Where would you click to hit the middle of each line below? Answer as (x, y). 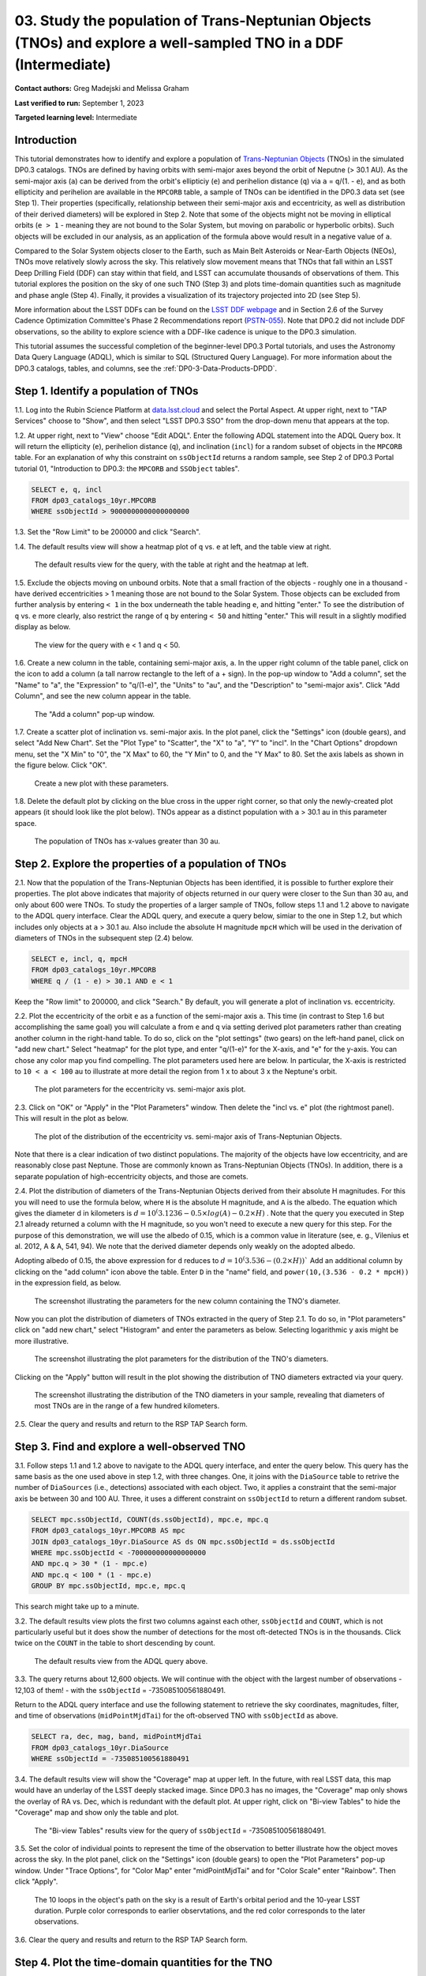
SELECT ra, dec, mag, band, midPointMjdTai (117, 1737)
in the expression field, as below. (68, 1283)
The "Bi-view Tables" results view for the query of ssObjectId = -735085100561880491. (180, 1831)
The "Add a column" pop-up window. (95, 714)
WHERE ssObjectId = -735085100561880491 (110, 1759)
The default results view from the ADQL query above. (121, 1661)
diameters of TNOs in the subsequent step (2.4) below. (104, 937)
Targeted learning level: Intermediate (76, 117)
